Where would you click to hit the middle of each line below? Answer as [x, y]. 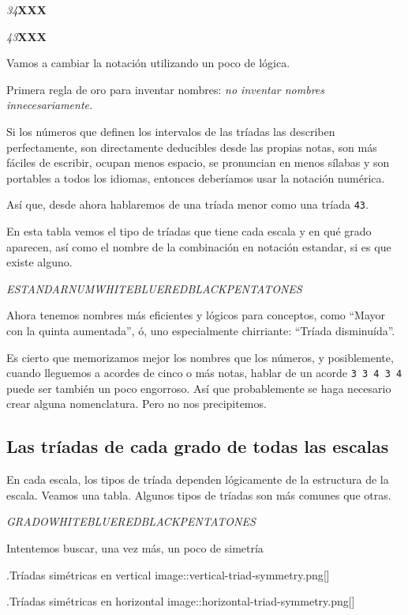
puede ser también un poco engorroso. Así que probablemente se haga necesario [199, 388]
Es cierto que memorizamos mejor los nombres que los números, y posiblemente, [200, 357]
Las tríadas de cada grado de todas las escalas [198, 446]
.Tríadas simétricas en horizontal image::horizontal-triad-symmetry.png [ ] [181, 601]
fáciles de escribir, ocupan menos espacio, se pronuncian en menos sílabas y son [198, 162]
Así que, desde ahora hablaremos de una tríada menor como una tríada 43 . [187, 204]
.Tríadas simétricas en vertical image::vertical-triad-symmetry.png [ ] [168, 574]
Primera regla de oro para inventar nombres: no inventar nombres [165, 89]
